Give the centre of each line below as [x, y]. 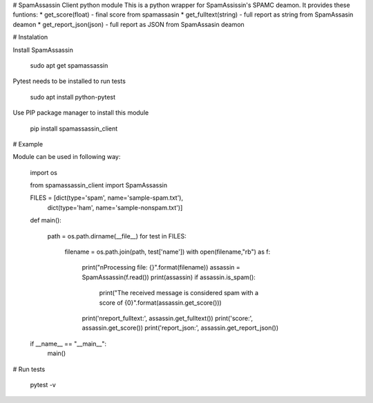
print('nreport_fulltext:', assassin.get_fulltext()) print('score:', [168, 318]
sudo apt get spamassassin [69, 65]
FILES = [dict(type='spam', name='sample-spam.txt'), [106, 198]
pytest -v [43, 384]
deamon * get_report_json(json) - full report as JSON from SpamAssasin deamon [128, 24]
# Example [28, 144]
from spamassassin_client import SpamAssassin [99, 185]
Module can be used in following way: [67, 157]
